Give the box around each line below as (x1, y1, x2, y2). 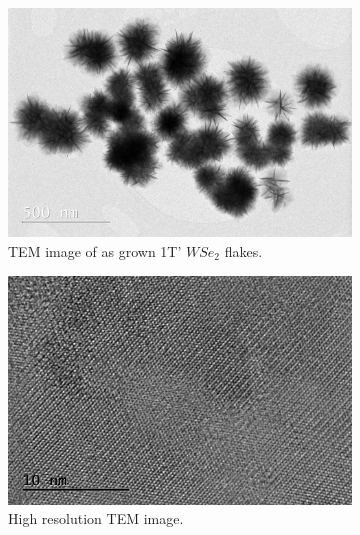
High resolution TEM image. (8, 508, 184, 529)
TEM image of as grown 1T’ (8, 240, 182, 261)
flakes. (224, 240, 263, 261)
